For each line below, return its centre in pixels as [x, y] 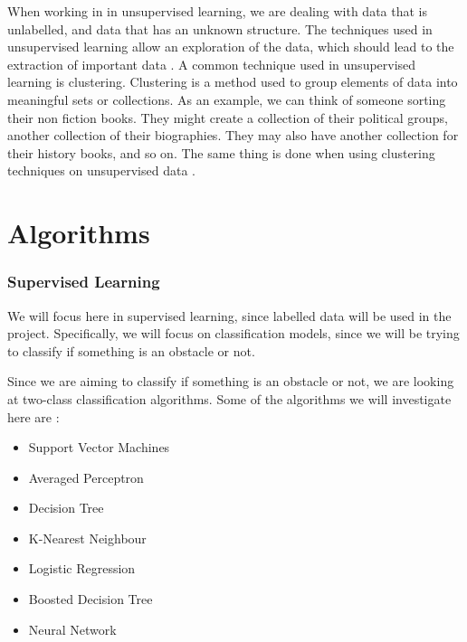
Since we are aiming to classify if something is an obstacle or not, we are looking [231, 381]
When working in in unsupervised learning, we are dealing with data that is [217, 11]
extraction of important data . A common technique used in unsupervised [212, 64]
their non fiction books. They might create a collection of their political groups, [228, 117]
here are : [33, 416]
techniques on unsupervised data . [101, 170]
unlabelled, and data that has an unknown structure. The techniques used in [220, 28]
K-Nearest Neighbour [87, 538]
